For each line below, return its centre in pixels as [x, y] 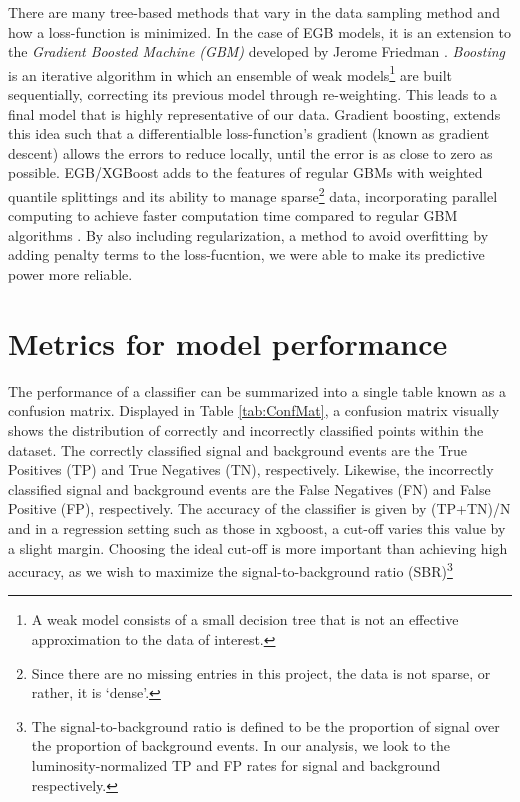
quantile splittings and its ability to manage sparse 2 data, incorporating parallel [253, 194]
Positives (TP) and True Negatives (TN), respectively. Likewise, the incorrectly [251, 469]
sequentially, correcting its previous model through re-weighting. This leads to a [253, 94]
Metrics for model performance [228, 342]
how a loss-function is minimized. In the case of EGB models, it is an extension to [260, 31]
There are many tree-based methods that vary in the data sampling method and [254, 12]
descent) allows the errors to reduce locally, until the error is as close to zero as [250, 152]
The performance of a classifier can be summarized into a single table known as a [257, 390]
